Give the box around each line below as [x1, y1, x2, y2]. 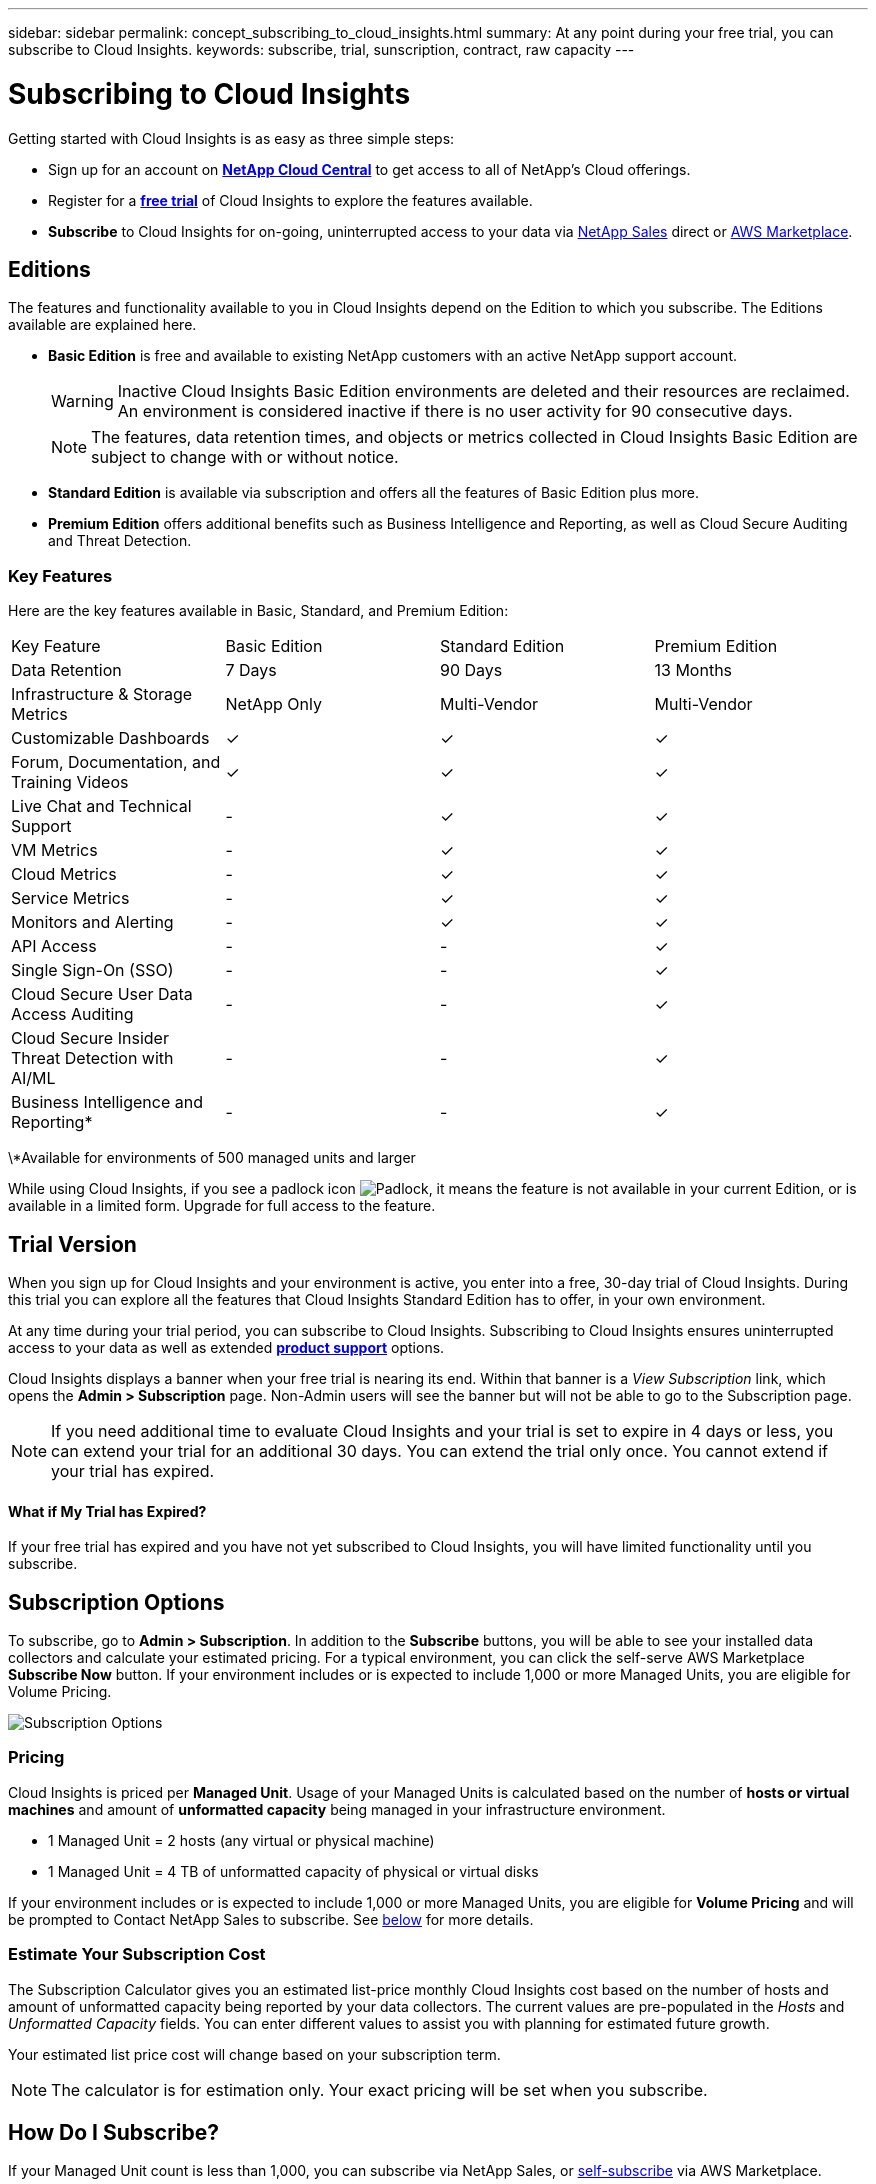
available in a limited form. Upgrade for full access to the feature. [8, 1197, 436, 1215]
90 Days [440, 660, 503, 681]
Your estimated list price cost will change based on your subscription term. [8, 2045, 501, 2063]
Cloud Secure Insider [11, 1028, 169, 1049]
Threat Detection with [11, 1048, 174, 1069]
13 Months [654, 660, 733, 681]
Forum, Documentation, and [11, 752, 221, 773]
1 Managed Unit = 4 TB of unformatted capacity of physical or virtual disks [48, 1862, 539, 1880]
